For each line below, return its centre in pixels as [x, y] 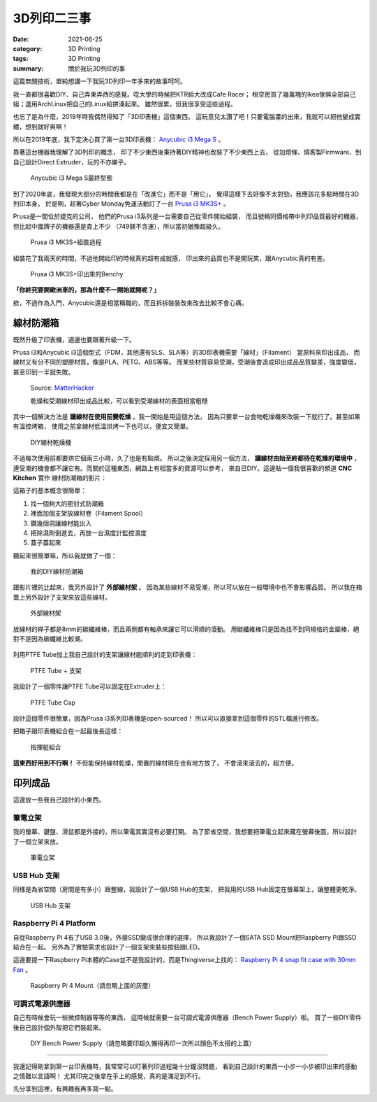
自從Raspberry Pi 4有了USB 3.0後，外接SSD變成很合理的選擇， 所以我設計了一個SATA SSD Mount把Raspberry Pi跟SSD [185, 937]
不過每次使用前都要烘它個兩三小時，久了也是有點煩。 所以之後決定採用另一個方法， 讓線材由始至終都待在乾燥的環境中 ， [187, 458]
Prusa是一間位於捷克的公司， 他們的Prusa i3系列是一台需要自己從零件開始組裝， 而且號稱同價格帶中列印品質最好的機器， [187, 216]
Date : [21, 39]
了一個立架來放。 [37, 841]
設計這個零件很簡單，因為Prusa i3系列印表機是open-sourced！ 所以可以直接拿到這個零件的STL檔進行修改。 [168, 718]
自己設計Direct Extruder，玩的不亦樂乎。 [72, 162]
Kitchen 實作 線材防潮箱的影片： [60, 478]
